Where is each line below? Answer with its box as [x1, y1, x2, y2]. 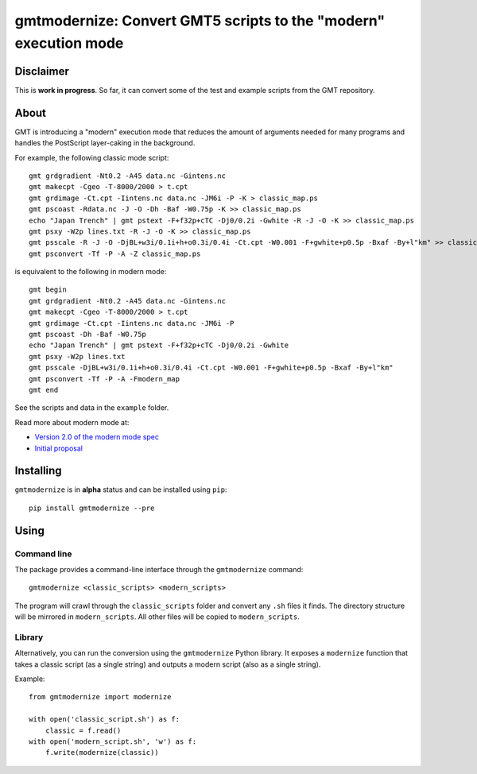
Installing [14, 464, 63, 478]
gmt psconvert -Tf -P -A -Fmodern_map [29, 374, 180, 383]
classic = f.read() [45, 726, 122, 735]
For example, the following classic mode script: [14, 153, 169, 162]
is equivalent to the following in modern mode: [14, 267, 167, 277]
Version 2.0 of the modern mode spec [34, 432, 159, 442]
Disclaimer [14, 64, 69, 78]
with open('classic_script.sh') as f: [29, 715, 180, 724]
